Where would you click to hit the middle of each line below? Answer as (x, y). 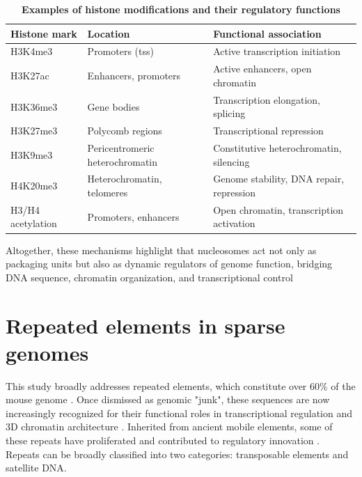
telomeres (108, 193)
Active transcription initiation (277, 51)
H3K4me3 (32, 51)
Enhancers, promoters (134, 76)
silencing (231, 161)
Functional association (267, 33)
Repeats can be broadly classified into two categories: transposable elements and (177, 454)
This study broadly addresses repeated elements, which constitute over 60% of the (181, 385)
